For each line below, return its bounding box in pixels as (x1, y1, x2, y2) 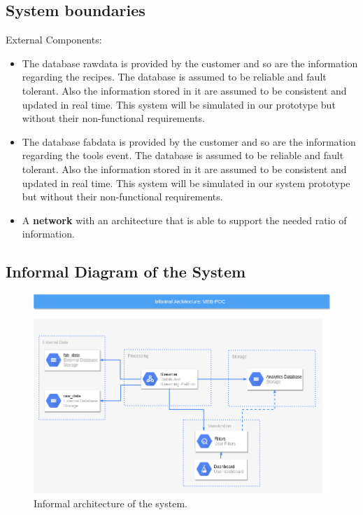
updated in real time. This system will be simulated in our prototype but (22, 97, 336, 111)
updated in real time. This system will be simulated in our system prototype (22, 175, 350, 190)
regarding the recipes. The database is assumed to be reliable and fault (22, 69, 327, 84)
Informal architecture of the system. (34, 495, 187, 510)
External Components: (6, 32, 102, 47)
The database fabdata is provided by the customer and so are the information (22, 134, 356, 149)
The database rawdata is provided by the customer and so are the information (22, 55, 358, 70)
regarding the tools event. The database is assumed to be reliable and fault (22, 148, 344, 163)
